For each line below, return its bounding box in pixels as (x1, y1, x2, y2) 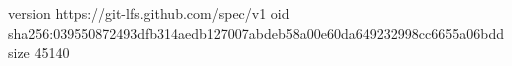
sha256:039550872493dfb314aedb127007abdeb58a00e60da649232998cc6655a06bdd (8, 22, 504, 43)
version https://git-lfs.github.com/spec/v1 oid (8, 3, 290, 23)
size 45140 (8, 42, 70, 63)
